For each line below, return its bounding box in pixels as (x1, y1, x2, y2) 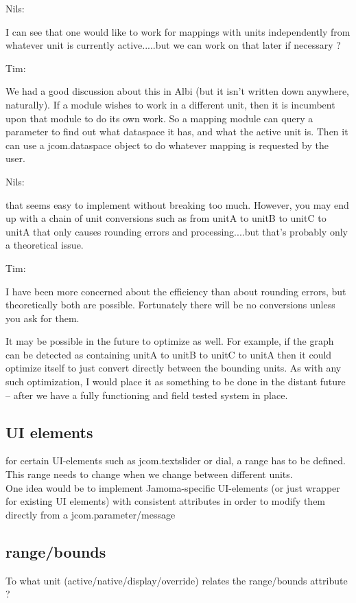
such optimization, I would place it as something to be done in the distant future (5, 374, 346, 389)
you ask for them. (5, 310, 80, 325)
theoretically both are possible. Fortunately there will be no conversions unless (5, 297, 335, 312)
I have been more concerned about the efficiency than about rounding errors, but (5, 284, 346, 298)
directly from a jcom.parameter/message (5, 507, 176, 521)
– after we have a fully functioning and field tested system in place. (5, 387, 288, 402)
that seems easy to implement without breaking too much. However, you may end (5, 197, 349, 212)
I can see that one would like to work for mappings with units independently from (5, 24, 351, 38)
